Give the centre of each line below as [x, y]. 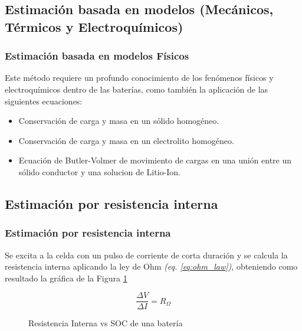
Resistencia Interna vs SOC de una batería [106, 323]
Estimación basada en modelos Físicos [97, 56]
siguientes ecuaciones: [44, 101]
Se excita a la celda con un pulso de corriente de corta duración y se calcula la [146, 255]
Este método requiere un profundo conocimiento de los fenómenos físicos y [139, 78]
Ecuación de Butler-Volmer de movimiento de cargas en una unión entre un [155, 160]
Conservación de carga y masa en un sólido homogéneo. [119, 121]
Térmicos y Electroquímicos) [94, 26]
